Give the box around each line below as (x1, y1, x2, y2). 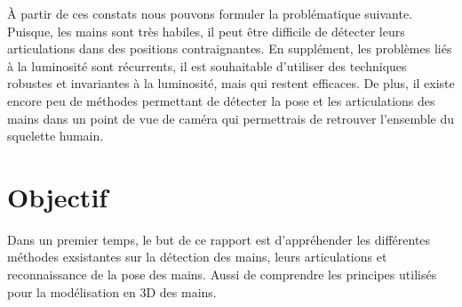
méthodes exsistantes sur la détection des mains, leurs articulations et (7, 247, 387, 266)
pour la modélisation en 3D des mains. (7, 282, 217, 301)
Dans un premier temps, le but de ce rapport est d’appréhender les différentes (7, 230, 431, 248)
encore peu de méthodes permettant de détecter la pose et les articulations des (7, 91, 435, 109)
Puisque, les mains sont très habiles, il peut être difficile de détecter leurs (7, 21, 405, 40)
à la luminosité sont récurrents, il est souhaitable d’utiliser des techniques (7, 56, 407, 75)
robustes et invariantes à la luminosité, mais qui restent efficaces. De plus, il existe (7, 74, 455, 93)
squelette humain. (7, 126, 104, 145)
